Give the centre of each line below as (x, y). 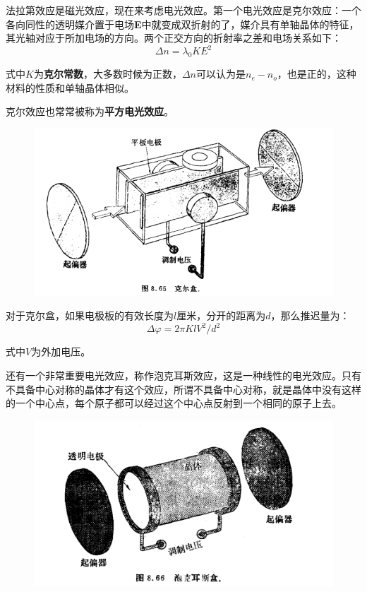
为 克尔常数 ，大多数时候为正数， (108, 74)
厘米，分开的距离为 (221, 315)
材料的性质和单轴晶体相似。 (70, 87)
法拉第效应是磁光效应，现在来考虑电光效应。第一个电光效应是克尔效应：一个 (183, 10)
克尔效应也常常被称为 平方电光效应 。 (90, 111)
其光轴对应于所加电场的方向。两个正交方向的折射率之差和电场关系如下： (174, 38)
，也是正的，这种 (317, 74)
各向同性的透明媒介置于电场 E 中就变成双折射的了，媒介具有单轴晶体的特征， (182, 24)
